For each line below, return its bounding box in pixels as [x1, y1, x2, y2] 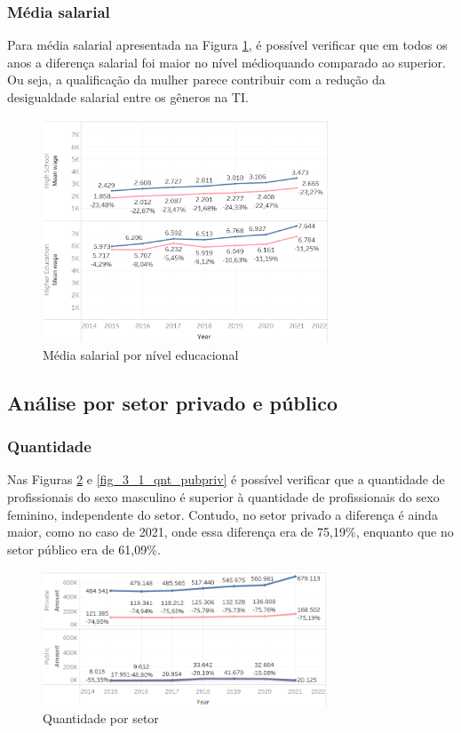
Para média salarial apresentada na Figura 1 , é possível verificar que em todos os [7, 36, 448, 54]
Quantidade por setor [43, 709, 159, 728]
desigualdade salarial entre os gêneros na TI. [7, 88, 249, 106]
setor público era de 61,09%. [7, 539, 161, 558]
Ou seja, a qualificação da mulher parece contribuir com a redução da [7, 70, 385, 89]
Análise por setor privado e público [7, 388, 338, 416]
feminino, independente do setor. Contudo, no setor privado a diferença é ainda [7, 505, 438, 523]
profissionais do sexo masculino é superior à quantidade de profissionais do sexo [7, 487, 440, 506]
